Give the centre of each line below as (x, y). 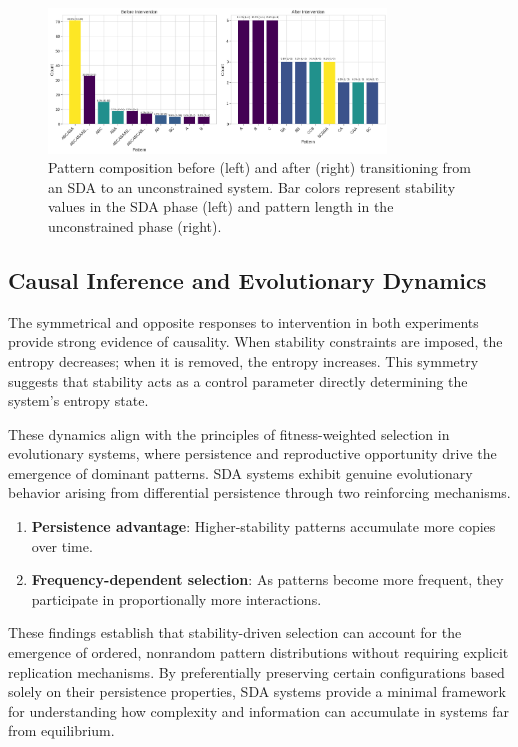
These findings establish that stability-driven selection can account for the (235, 632)
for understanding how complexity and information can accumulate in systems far (258, 710)
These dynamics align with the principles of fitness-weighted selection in (229, 433)
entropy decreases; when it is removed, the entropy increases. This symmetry (243, 360)
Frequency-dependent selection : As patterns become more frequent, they (267, 579)
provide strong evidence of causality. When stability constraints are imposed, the (255, 341)
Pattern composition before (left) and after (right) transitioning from (259, 167)
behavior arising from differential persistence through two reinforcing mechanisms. (259, 492)
